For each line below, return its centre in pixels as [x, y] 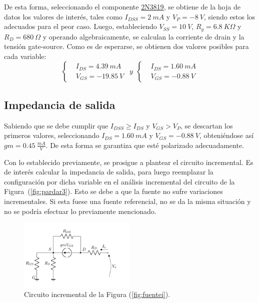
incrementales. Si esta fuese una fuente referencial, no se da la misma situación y [127, 201]
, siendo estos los [229, 16]
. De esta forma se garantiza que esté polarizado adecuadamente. [145, 145]
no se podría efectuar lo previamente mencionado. [80, 211]
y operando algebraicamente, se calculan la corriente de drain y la [143, 36]
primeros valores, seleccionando [52, 135]
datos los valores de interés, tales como [63, 16]
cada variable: [25, 56]
